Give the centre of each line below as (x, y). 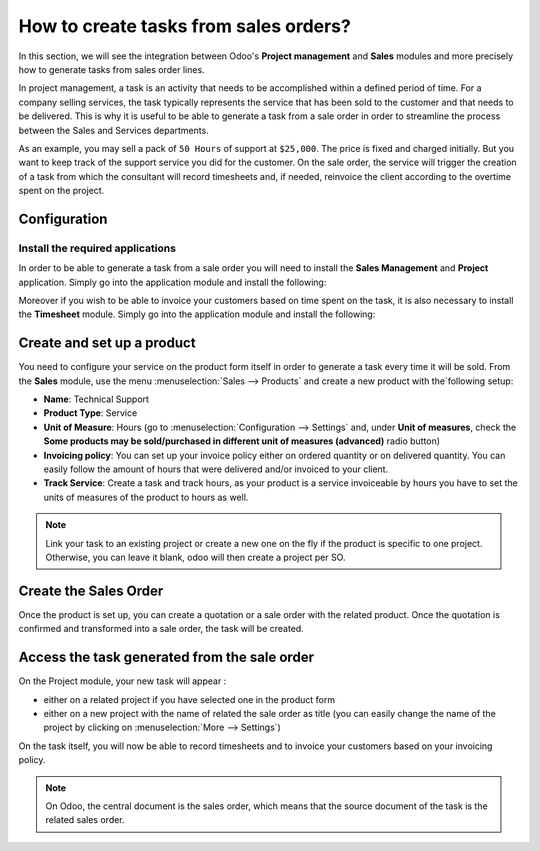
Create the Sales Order (91, 590)
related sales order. (85, 820)
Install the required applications (97, 248)
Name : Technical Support (96, 399)
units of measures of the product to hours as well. (146, 497)
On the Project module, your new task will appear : (122, 681)
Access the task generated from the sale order (166, 657)
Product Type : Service (90, 413)
